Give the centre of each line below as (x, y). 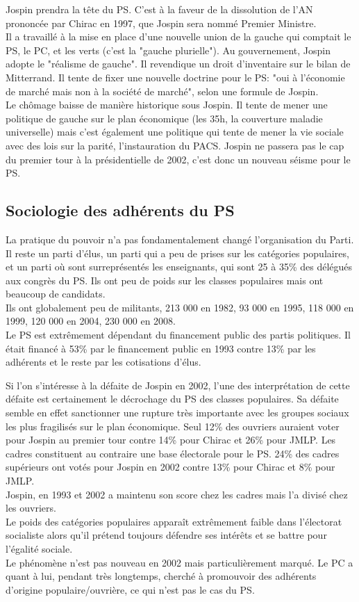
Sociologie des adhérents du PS (120, 210)
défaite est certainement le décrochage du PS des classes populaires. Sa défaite (172, 399)
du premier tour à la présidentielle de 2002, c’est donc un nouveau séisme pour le (178, 159)
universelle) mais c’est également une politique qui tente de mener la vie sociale (175, 132)
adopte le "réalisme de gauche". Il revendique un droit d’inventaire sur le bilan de (178, 64)
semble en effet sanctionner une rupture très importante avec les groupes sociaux (177, 413)
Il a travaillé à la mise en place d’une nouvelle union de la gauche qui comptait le (178, 36)
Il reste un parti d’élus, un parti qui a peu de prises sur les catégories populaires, (177, 253)
